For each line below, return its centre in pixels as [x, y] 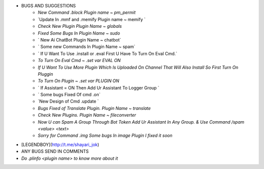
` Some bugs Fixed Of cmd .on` [69, 95]
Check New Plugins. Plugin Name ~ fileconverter [87, 115]
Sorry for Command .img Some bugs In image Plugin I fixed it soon [105, 136]
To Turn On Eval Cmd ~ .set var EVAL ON [79, 61]
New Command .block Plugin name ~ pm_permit [87, 13]
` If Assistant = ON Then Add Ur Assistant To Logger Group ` [99, 87]
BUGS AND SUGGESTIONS [48, 6]
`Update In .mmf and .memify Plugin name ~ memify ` [92, 19]
